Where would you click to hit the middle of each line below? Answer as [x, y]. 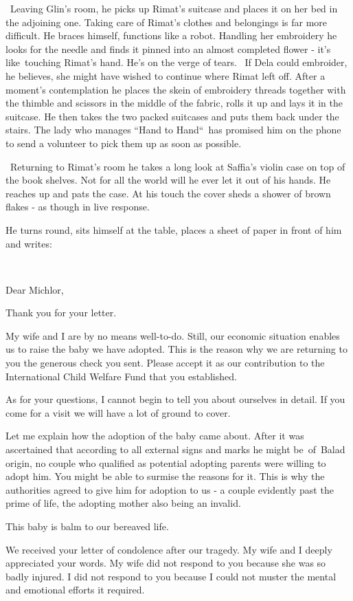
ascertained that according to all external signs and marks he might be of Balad [175, 449]
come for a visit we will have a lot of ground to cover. [118, 412]
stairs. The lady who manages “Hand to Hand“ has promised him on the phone [173, 130]
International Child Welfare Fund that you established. [121, 376]
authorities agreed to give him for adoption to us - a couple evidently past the [170, 489]
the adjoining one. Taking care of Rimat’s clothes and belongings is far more [167, 22]
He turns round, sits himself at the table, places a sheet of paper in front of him [174, 229]
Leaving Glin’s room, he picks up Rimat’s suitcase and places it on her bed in [174, 8]
